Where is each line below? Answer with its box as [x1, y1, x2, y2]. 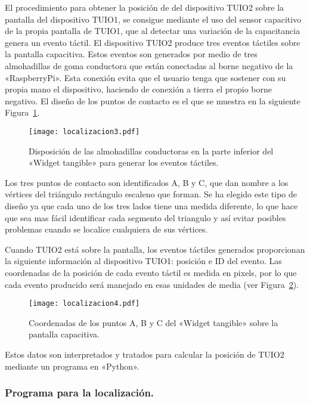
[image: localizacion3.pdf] [29, 127, 140, 136]
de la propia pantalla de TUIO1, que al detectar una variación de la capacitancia [5, 24, 300, 37]
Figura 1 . [5, 106, 40, 119]
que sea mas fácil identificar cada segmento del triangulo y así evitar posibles [5, 211, 286, 224]
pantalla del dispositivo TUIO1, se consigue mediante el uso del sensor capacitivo [5, 13, 302, 25]
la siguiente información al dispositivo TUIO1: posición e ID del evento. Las [5, 255, 282, 267]
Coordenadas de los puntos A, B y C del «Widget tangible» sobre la [29, 316, 278, 328]
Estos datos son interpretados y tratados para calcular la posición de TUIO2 [5, 348, 284, 360]
